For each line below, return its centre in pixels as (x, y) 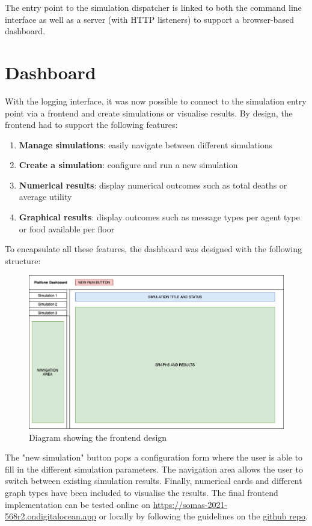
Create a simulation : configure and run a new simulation (128, 165)
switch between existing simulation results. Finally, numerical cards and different (154, 481)
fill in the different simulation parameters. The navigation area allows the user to (154, 469)
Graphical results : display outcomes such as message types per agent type (159, 217)
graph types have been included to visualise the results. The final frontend (142, 492)
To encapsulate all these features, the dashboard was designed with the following (154, 249)
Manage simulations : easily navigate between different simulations (145, 144)
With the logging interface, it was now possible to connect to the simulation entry (156, 101)
